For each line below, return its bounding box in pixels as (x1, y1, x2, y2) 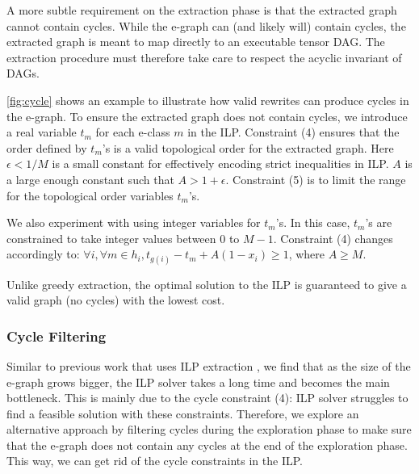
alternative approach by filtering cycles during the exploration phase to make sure (6, 421, 412, 438)
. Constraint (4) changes (273, 229, 393, 246)
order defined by (6, 139, 87, 156)
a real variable (6, 124, 77, 141)
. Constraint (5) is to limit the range (225, 170, 406, 187)
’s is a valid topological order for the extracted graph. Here (102, 139, 394, 156)
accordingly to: (6, 245, 80, 262)
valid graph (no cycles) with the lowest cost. (6, 292, 225, 308)
